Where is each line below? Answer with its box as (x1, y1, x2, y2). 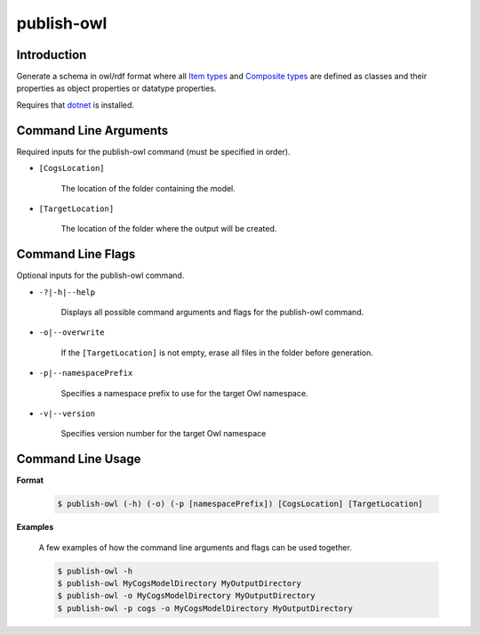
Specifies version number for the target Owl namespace (60, 428, 267, 439)
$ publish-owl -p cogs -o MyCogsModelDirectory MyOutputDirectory (57, 603, 353, 614)
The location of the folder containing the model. (60, 183, 236, 193)
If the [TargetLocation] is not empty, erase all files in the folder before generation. (60, 347, 373, 358)
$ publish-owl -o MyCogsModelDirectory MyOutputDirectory (57, 590, 316, 601)
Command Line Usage (16, 452, 141, 467)
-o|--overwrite (38, 328, 106, 338)
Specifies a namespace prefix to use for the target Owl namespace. (60, 387, 308, 398)
